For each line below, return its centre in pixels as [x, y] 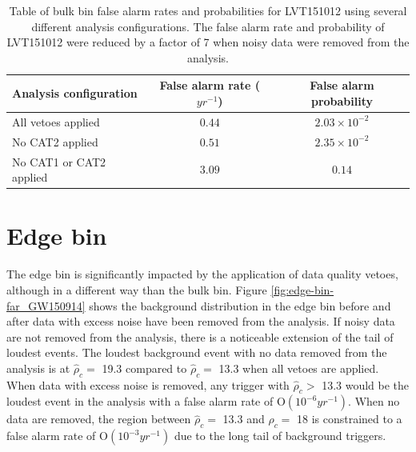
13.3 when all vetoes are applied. [299, 368]
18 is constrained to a [349, 419]
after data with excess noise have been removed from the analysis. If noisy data [201, 321]
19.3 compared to [144, 368]
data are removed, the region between [99, 419]
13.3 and [244, 419]
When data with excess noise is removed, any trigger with [148, 384]
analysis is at [38, 368]
